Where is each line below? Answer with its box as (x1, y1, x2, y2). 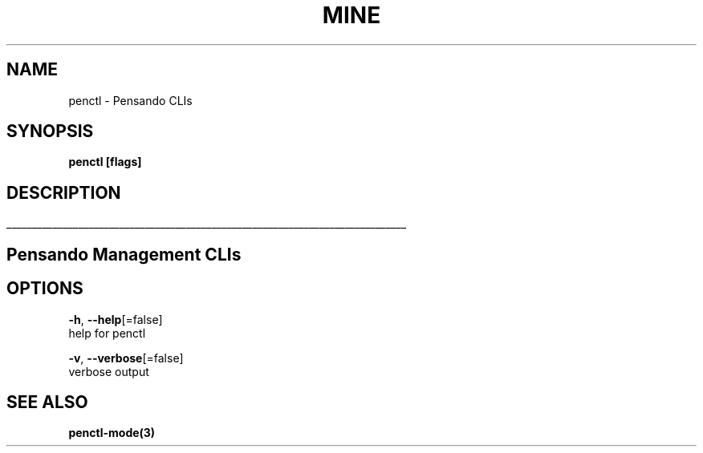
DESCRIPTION (6, 182, 121, 203)
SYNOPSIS (6, 121, 94, 142)
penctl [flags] (68, 155, 142, 169)
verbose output (68, 364, 149, 378)
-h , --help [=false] (68, 312, 163, 326)
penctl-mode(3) (68, 426, 156, 440)
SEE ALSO (6, 391, 88, 412)
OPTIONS (6, 278, 83, 299)
